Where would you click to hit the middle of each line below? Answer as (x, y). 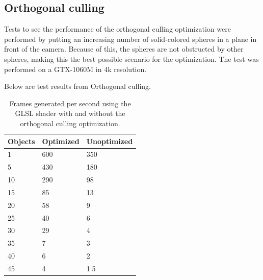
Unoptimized (110, 141)
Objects (21, 141)
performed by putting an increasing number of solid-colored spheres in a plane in (130, 39)
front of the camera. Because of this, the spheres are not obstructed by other (124, 49)
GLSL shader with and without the (70, 113)
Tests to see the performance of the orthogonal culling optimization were (117, 29)
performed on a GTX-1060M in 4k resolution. (75, 69)
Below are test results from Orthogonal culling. (77, 86)
